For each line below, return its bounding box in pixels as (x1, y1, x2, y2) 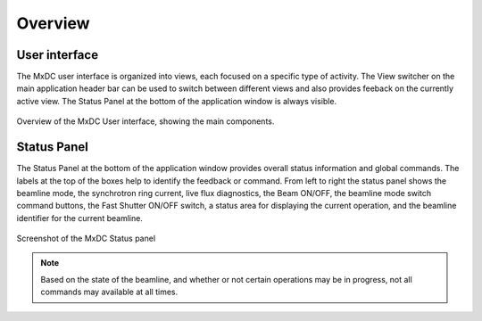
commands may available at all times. (40, 286, 179, 298)
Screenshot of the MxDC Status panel (16, 233, 156, 244)
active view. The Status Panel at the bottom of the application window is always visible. (16, 95, 337, 106)
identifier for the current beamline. (16, 212, 143, 223)
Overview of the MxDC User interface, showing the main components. (16, 116, 275, 127)
